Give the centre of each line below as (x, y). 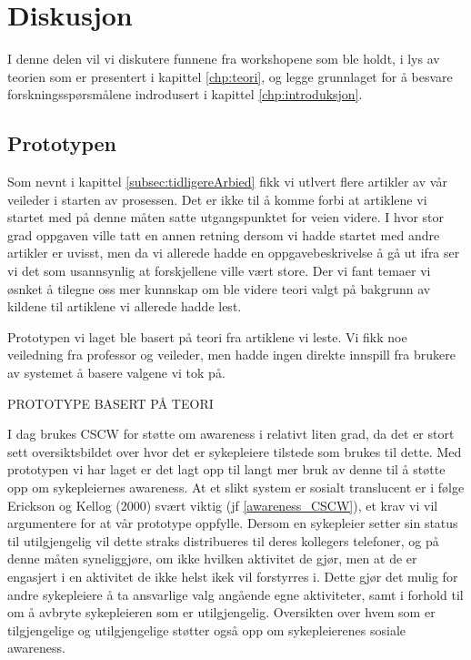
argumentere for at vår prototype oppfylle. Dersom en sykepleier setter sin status (233, 523)
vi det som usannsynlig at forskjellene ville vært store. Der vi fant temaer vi (219, 271)
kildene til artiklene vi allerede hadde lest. (125, 306)
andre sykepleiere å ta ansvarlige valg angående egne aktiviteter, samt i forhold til (235, 594)
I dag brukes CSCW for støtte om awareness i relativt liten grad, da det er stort (231, 434)
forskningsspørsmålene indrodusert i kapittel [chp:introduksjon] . (185, 94)
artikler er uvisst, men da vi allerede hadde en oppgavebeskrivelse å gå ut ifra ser (234, 253)
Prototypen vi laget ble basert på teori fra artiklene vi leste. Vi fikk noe (207, 336)
